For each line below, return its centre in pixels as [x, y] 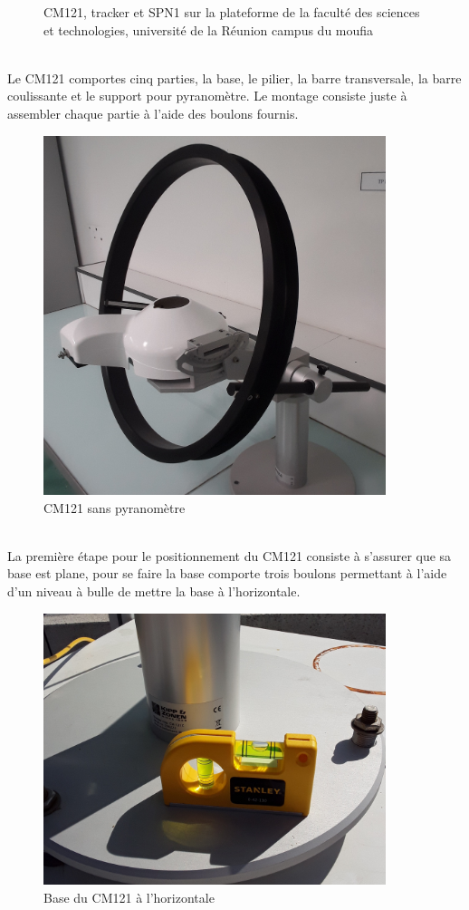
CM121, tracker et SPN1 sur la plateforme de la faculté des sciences [232, 12]
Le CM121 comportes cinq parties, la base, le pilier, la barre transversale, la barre [234, 77]
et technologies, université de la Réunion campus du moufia [209, 29]
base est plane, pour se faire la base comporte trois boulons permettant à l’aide [227, 573]
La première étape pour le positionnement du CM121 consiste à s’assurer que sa [230, 555]
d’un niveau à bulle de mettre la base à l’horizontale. [154, 591]
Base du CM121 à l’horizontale [129, 897]
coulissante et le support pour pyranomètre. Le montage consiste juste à [207, 96]
